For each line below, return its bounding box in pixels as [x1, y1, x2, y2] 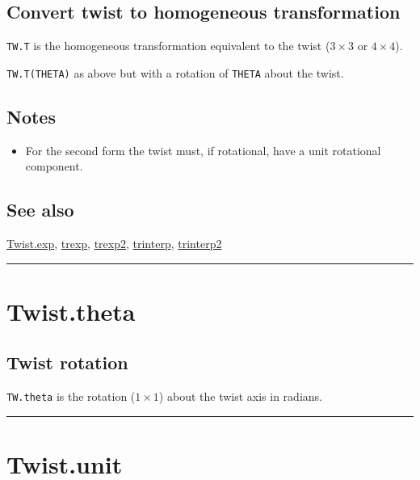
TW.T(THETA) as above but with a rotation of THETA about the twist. [6, 64, 344, 81]
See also [6, 197, 74, 222]
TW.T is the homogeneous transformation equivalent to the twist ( [6, 37, 330, 54]
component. [25, 158, 83, 175]
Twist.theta [6, 294, 136, 327]
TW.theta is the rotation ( [6, 388, 136, 405]
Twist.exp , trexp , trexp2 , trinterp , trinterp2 [6, 235, 222, 252]
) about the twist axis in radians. [158, 388, 322, 405]
